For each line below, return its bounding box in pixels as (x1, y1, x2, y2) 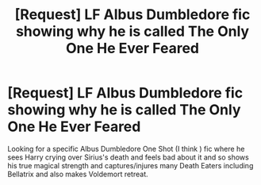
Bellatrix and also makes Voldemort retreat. (7, 169, 148, 179)
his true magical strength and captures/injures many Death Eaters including (7, 160, 254, 170)
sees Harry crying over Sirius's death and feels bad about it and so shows (7, 152, 249, 162)
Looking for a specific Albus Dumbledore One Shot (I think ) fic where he (7, 144, 245, 153)
